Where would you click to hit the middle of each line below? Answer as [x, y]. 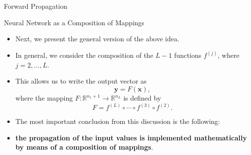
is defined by [142, 98]
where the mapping [44, 98]
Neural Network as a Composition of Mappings [74, 22]
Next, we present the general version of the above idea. [97, 39]
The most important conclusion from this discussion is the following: [118, 121]
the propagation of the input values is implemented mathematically [131, 137]
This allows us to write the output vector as [81, 81]
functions [188, 55]
